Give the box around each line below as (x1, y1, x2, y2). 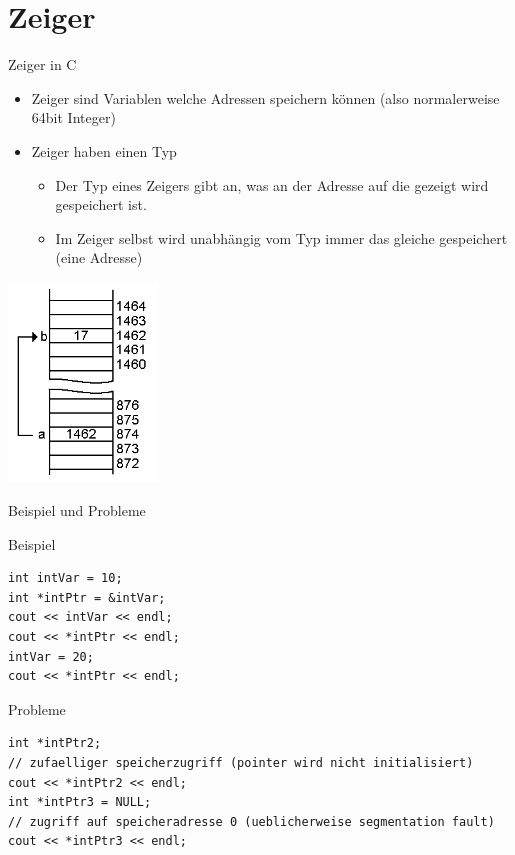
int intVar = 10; (8, 571, 123, 586)
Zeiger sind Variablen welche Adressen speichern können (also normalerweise (31, 87, 500, 108)
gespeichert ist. (55, 194, 147, 215)
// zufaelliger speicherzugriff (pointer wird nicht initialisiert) (8, 755, 474, 770)
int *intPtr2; (8, 736, 102, 751)
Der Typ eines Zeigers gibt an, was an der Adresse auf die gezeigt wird (55, 174, 489, 195)
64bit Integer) (31, 107, 116, 128)
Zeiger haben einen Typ (31, 140, 177, 161)
